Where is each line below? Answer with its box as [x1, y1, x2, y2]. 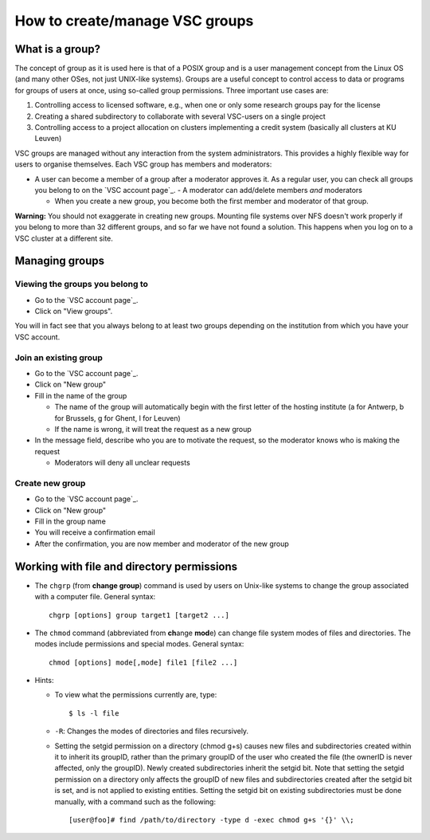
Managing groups [14, 254, 105, 268]
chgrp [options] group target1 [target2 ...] [49, 610, 230, 619]
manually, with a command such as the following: [54, 797, 217, 807]
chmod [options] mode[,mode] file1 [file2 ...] [49, 657, 238, 667]
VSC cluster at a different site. [14, 234, 113, 243]
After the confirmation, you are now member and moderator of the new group [34, 539, 290, 548]
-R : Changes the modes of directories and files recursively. [54, 726, 249, 736]
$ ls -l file [68, 709, 119, 717]
